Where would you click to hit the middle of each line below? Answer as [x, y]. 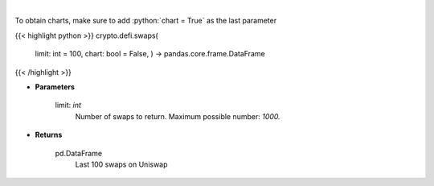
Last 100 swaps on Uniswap [121, 164]
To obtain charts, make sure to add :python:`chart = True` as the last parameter [146, 21]
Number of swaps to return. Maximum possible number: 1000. [178, 116]
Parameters [55, 87]
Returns [49, 135]
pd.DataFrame [79, 153]
